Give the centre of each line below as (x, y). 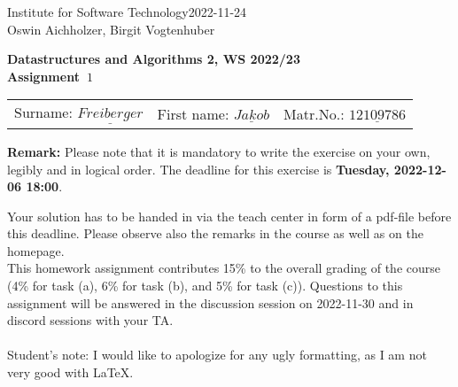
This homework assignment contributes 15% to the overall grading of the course (224, 268)
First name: (193, 113)
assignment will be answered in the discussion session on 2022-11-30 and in (210, 302)
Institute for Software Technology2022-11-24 (127, 12)
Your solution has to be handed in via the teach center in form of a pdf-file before (229, 216)
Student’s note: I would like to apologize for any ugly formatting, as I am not (217, 355)
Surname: (43, 112)
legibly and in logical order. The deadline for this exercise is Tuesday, (198, 169)
